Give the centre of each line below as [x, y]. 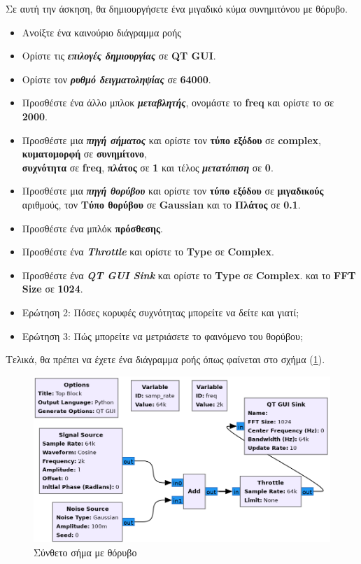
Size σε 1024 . [52, 289]
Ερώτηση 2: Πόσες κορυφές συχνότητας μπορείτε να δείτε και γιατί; [161, 312]
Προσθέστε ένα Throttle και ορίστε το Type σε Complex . [148, 252]
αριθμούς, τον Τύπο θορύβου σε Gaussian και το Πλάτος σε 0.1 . [161, 204]
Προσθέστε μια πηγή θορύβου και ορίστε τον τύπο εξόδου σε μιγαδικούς [173, 191]
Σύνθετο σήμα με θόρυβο [85, 552]
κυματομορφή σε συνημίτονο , [84, 154]
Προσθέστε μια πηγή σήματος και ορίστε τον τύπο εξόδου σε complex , [171, 140]
